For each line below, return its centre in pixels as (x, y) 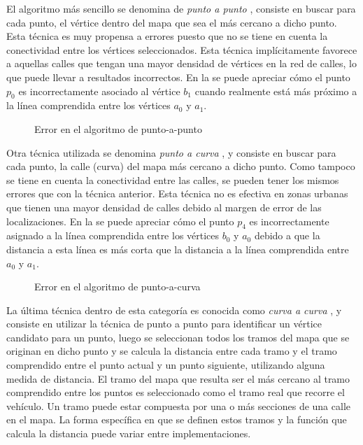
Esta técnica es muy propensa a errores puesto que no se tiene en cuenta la (167, 36)
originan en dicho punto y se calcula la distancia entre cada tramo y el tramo (172, 351)
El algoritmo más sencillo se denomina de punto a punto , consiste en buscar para (181, 8)
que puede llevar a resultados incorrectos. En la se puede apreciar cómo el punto (178, 77)
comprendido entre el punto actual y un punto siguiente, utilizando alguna (166, 365)
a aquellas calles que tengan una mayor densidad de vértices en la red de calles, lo (181, 63)
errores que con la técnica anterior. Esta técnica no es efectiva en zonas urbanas (177, 193)
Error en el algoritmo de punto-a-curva (118, 287)
